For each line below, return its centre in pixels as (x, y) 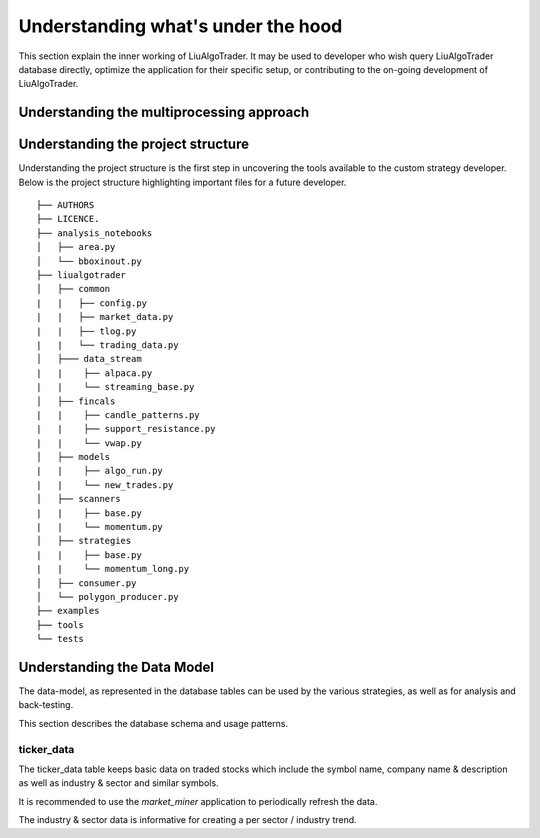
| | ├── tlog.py (86, 331)
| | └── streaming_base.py (115, 387)
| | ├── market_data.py (105, 317)
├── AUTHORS (65, 205)
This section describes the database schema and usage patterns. (153, 723)
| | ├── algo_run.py (100, 471)
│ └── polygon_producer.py (107, 596)
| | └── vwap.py (89, 443)
